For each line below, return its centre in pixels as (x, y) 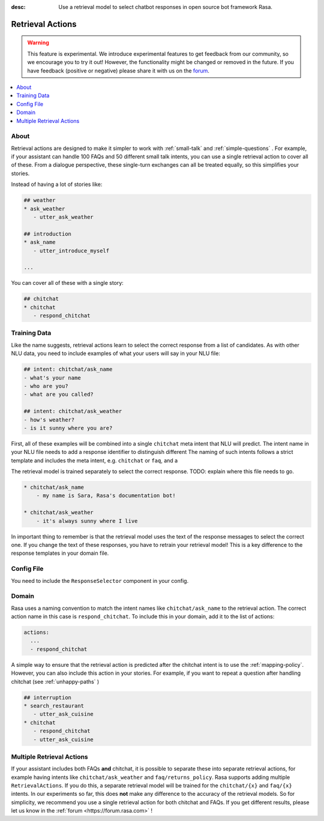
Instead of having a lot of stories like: (57, 184)
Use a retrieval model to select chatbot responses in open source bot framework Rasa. (166, 7)
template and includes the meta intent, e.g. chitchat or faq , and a (94, 460)
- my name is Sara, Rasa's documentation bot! (106, 496)
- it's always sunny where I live (87, 521)
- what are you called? (59, 395)
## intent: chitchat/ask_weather (73, 411)
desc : (18, 7)
